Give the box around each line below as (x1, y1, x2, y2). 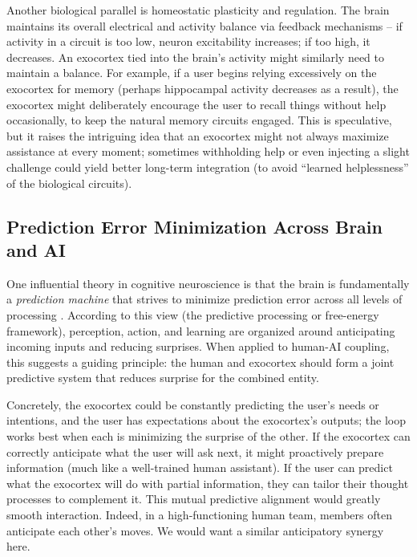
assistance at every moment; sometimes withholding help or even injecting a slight (6, 143, 410, 160)
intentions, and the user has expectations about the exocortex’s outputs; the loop (6, 412, 406, 429)
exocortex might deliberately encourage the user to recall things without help (6, 96, 387, 112)
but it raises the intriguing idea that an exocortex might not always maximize (6, 127, 389, 144)
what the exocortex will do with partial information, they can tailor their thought (6, 474, 409, 491)
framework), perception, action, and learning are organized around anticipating (6, 322, 395, 339)
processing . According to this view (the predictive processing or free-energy (6, 306, 379, 323)
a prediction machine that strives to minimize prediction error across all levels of (6, 291, 403, 307)
